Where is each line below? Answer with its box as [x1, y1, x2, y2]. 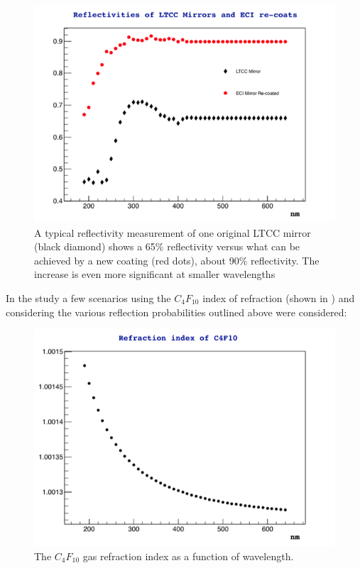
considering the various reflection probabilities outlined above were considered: [6, 304, 347, 319]
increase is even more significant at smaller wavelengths [34, 267, 276, 282]
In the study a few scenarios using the [6, 291, 171, 305]
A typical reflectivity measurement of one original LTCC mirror [34, 225, 311, 240]
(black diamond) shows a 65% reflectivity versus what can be [34, 239, 300, 254]
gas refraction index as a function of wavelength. [82, 548, 294, 563]
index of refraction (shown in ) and [202, 291, 355, 305]
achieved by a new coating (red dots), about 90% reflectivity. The [34, 252, 320, 267]
